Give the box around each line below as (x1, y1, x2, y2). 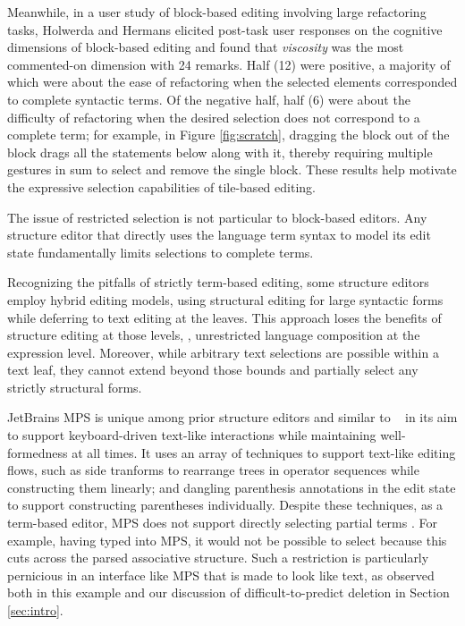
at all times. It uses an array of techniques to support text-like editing (72, 443, 456, 461)
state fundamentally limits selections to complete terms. (7, 242, 314, 261)
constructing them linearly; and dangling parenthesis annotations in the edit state (7, 478, 456, 496)
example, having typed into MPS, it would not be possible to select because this (7, 530, 447, 549)
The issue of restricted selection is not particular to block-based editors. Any (7, 207, 427, 226)
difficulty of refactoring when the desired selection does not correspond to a (7, 107, 420, 126)
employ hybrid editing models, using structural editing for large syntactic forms (7, 290, 444, 309)
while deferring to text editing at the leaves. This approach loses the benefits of (7, 308, 442, 326)
